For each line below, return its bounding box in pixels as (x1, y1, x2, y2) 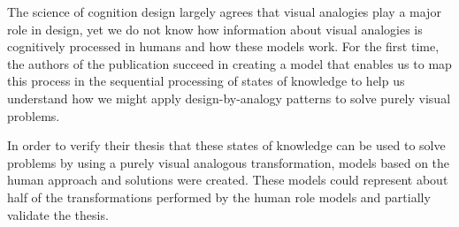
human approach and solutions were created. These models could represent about (7, 170, 448, 189)
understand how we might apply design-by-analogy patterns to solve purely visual (7, 88, 451, 107)
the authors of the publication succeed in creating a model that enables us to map (7, 54, 452, 72)
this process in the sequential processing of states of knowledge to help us (7, 72, 405, 90)
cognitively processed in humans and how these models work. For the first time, (7, 37, 440, 56)
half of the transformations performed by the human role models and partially (7, 187, 431, 206)
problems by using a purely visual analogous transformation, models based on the (7, 153, 450, 171)
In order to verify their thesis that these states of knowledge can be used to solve (7, 136, 446, 155)
